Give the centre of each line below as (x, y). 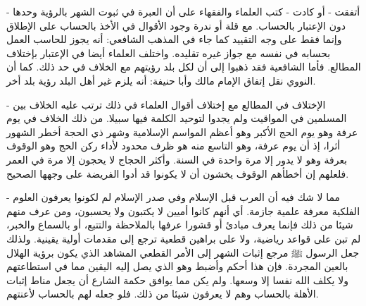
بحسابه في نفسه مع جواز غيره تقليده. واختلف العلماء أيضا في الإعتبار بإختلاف (169, 53)
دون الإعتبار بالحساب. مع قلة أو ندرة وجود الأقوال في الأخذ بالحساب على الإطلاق (176, 25)
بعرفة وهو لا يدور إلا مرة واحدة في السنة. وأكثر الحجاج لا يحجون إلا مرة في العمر (177, 159)
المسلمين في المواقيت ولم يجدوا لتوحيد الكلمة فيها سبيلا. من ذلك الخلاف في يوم (177, 118)
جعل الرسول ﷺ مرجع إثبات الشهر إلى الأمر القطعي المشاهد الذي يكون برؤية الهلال (183, 252)
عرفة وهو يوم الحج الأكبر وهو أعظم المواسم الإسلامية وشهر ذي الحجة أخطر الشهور (182, 131)
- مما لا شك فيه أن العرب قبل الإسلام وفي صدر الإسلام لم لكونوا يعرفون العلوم (173, 197)
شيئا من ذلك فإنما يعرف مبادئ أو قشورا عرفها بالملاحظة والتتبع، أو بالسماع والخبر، (180, 225)
